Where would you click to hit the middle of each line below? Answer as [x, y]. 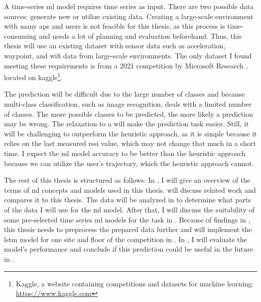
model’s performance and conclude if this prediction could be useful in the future [129, 249]
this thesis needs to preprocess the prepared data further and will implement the [128, 229]
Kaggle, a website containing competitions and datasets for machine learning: [135, 283]
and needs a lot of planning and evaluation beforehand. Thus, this [140, 35]
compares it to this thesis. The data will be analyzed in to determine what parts [128, 200]
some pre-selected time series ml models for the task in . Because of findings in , [127, 219]
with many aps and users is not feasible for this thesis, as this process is [115, 26]
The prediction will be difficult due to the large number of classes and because [124, 94]
